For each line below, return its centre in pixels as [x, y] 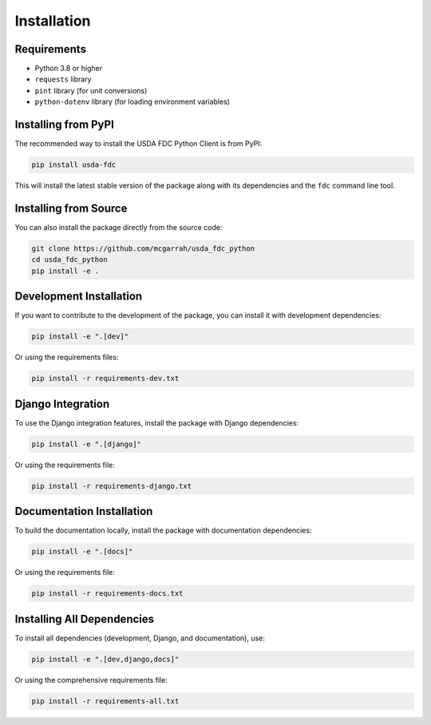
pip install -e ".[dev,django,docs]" [105, 659]
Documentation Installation [84, 511]
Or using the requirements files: [67, 357]
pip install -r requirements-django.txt [111, 486]
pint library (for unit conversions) [91, 90]
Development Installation [79, 297]
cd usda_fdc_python [69, 260]
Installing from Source [71, 208]
